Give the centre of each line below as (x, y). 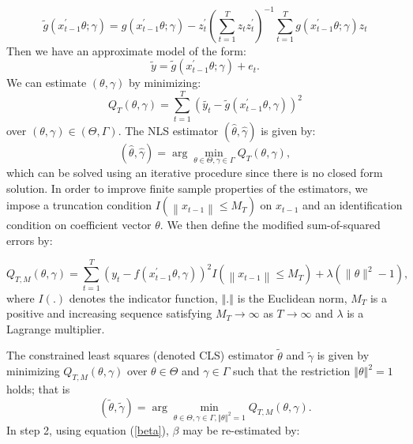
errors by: (30, 240)
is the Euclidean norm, (292, 297)
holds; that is (38, 388)
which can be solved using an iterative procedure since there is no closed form (195, 173)
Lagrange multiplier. (56, 328)
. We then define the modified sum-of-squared (270, 225)
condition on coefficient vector (79, 225)
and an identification (353, 205)
